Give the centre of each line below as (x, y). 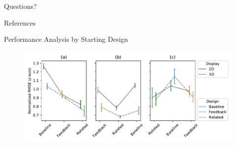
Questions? (20, 6)
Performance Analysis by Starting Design (66, 39)
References (20, 22)
